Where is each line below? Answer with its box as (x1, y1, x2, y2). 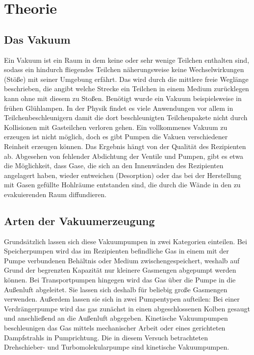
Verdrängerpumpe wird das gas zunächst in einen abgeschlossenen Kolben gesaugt (4, 303, 250, 313)
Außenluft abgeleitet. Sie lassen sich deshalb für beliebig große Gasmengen (4, 284, 228, 294)
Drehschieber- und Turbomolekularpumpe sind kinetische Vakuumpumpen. (4, 342, 229, 352)
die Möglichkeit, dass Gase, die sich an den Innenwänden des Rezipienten (4, 160, 224, 171)
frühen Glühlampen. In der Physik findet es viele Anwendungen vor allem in (4, 102, 233, 113)
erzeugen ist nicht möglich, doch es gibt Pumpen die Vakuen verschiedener (4, 131, 228, 142)
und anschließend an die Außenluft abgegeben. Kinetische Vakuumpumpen (4, 313, 228, 323)
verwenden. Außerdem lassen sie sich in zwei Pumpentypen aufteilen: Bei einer (4, 294, 240, 304)
